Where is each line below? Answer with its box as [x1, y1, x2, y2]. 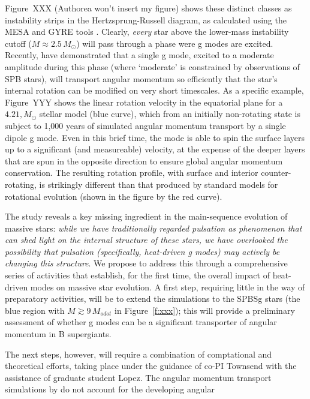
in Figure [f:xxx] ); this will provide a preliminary [115, 304, 295, 316]
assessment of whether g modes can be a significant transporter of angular [5, 316, 277, 328]
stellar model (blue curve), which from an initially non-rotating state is [39, 107, 300, 120]
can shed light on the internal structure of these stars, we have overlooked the [5, 233, 288, 246]
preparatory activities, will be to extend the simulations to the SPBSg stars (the [5, 292, 300, 305]
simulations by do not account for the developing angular [5, 383, 215, 395]
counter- [261, 166, 291, 179]
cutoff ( [5, 37, 32, 49]
